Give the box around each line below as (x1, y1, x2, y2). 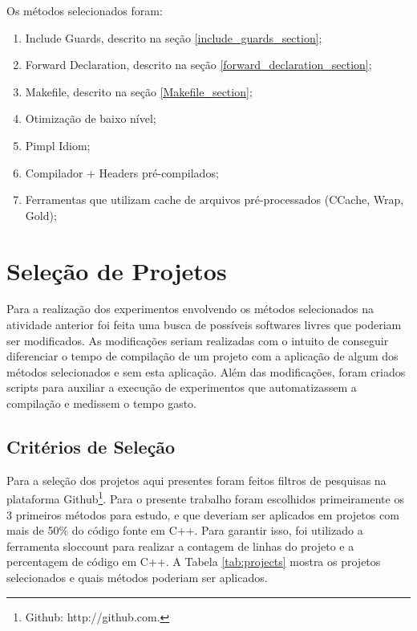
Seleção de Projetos (6, 254, 227, 287)
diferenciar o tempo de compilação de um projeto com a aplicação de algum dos (6, 348, 399, 364)
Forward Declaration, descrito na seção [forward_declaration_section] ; (25, 56, 372, 73)
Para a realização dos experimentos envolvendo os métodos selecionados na (6, 300, 374, 317)
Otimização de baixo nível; (25, 110, 156, 127)
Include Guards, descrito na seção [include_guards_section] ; (25, 29, 322, 46)
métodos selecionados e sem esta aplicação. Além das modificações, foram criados (6, 363, 406, 380)
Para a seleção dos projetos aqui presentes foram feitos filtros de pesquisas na (6, 471, 387, 488)
